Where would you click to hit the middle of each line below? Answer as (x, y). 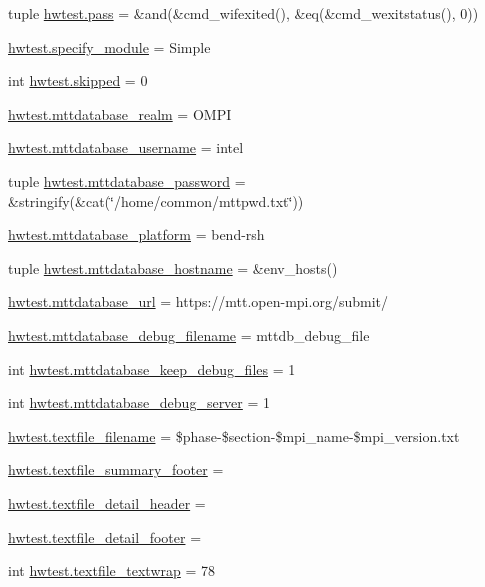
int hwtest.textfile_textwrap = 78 (112, 570)
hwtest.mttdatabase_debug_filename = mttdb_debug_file (189, 334)
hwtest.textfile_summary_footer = (116, 469)
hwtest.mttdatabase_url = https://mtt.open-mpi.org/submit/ (198, 301)
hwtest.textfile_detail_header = (107, 502)
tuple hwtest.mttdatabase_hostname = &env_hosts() (173, 267)
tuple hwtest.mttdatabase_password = (127, 180)
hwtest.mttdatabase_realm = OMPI (120, 113)
